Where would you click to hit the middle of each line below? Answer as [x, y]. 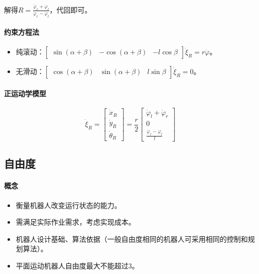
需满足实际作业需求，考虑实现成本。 [76, 222]
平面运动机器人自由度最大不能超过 [72, 265]
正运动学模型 [25, 93]
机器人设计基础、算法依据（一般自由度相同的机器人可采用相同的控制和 [132, 238]
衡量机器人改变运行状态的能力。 [69, 205]
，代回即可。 [71, 9]
